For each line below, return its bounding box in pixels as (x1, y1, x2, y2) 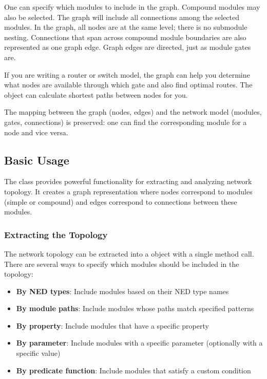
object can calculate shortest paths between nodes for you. (4, 89, 188, 100)
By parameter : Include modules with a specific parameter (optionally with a (16, 337, 263, 348)
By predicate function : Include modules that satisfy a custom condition (16, 365, 251, 375)
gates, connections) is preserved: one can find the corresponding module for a (4, 116, 247, 127)
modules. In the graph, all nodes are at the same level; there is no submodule (4, 22, 247, 32)
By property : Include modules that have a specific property (16, 320, 209, 331)
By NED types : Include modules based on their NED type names (16, 285, 229, 296)
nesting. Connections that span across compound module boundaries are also (4, 31, 246, 42)
